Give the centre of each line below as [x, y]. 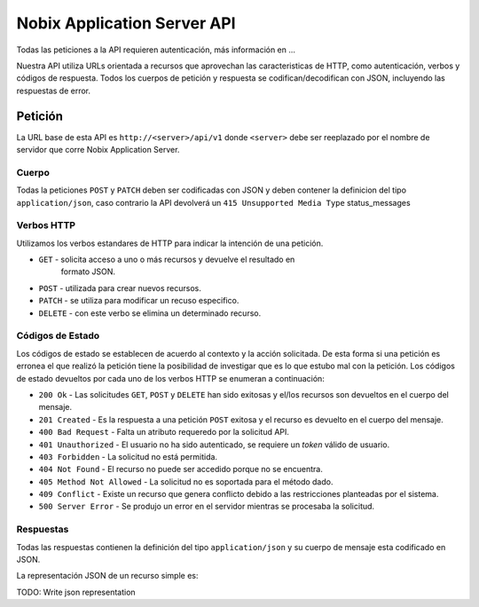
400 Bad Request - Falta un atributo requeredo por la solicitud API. [164, 432]
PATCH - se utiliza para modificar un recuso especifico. [139, 301]
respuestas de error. [54, 91]
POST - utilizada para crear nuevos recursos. [120, 288]
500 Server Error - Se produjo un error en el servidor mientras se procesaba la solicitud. [207, 507]
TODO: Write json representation [76, 592]
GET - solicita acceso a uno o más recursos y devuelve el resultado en [167, 260]
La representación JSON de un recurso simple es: [107, 576]
